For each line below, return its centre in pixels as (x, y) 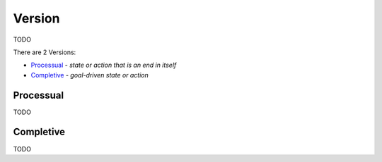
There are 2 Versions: (45, 52)
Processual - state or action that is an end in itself (104, 65)
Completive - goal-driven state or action (89, 75)
